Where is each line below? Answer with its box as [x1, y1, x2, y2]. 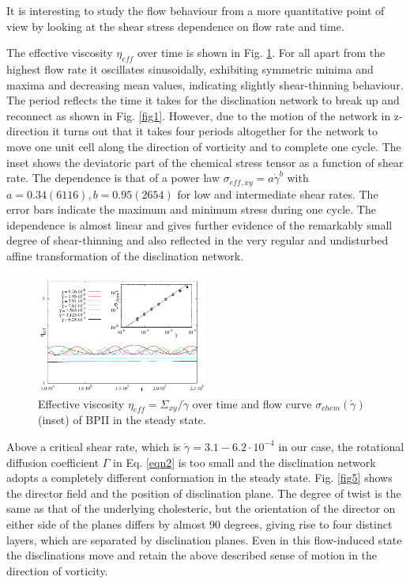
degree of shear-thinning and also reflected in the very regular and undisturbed [6, 232, 389, 248]
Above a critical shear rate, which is [6, 438, 181, 454]
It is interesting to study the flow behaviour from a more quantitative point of [6, 2, 385, 18]
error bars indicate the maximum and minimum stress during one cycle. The [6, 201, 376, 218]
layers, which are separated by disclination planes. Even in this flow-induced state [6, 531, 402, 548]
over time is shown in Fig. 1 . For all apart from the [137, 44, 386, 61]
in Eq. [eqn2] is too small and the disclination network [113, 453, 376, 470]
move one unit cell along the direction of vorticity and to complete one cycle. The [6, 138, 401, 154]
